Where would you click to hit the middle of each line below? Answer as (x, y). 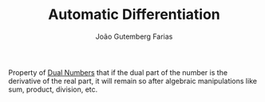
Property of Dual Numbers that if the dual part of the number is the (118, 72)
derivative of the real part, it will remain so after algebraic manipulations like (133, 81)
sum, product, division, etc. (53, 89)
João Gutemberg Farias (134, 36)
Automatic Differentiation (134, 15)
